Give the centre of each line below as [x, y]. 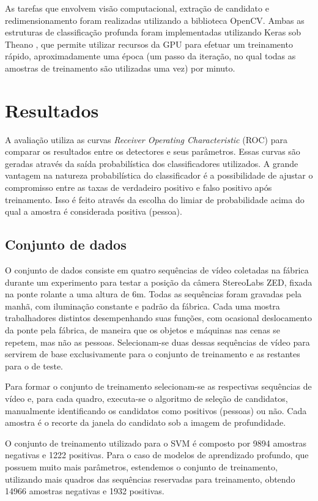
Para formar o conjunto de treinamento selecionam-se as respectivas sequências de [158, 386]
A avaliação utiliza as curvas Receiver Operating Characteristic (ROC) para [146, 139]
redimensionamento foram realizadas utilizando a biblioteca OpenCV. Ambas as [155, 20]
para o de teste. [34, 366]
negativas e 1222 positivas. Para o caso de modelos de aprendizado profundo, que [157, 455]
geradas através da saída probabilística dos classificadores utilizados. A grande [152, 163]
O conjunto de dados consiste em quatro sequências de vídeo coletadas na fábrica [157, 270]
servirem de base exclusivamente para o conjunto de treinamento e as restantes [153, 354]
